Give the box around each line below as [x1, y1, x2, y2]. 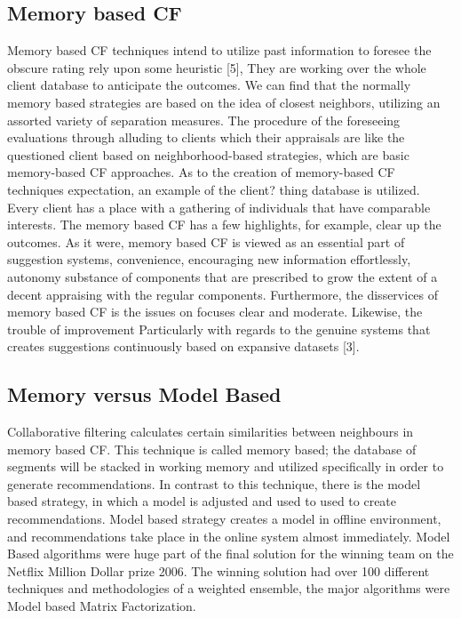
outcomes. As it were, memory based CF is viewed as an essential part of [7, 232, 405, 251]
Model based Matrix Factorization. [7, 597, 196, 615]
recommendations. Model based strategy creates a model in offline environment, [7, 510, 441, 528]
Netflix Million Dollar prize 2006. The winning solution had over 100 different [7, 561, 430, 580]
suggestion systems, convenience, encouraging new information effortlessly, [7, 250, 411, 269]
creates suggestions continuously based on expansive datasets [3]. [7, 337, 360, 356]
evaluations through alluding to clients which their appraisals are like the [7, 128, 405, 147]
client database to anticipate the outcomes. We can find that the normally [7, 76, 411, 94]
